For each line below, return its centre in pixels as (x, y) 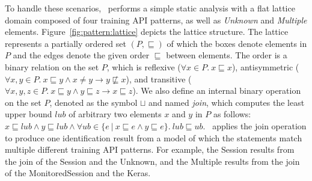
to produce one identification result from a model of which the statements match (154, 137)
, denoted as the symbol (93, 102)
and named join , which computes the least (227, 102)
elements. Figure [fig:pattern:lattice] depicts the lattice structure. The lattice (147, 32)
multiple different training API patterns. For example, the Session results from (150, 149)
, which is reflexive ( (144, 66)
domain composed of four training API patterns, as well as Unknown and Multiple (156, 20)
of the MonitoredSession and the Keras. (78, 173)
